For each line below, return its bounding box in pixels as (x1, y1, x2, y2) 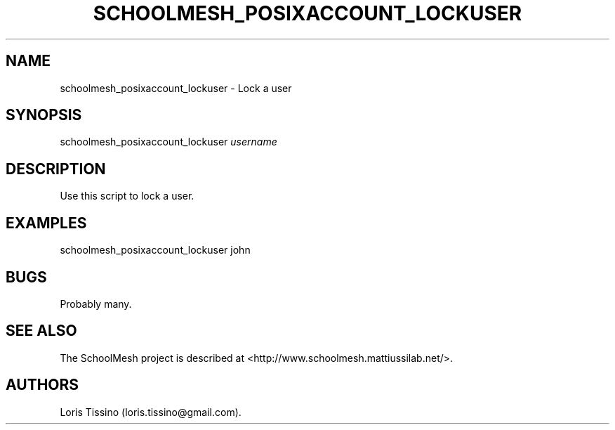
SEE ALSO (6, 322, 77, 340)
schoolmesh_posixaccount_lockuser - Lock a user (60, 82, 292, 94)
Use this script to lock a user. (60, 190, 194, 202)
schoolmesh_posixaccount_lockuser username (60, 136, 277, 148)
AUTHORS (6, 376, 79, 394)
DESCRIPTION (6, 159, 106, 178)
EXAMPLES (6, 214, 87, 232)
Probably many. (60, 297, 132, 310)
